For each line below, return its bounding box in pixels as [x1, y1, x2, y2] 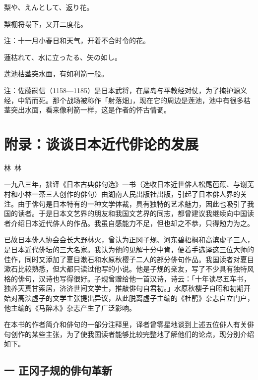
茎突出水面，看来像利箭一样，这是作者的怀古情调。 [4, 105, 171, 115]
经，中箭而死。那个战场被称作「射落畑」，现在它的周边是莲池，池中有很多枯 [4, 95, 251, 105]
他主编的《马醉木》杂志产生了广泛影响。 [4, 302, 136, 313]
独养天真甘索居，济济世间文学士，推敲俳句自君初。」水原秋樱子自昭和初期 [4, 283, 244, 293]
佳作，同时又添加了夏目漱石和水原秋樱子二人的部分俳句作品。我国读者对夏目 [4, 254, 254, 264]
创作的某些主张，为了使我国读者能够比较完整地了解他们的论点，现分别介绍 [10, 328, 254, 339]
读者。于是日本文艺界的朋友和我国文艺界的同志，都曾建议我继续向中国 [17, 208, 247, 218]
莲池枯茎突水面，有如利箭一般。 [4, 68, 108, 79]
